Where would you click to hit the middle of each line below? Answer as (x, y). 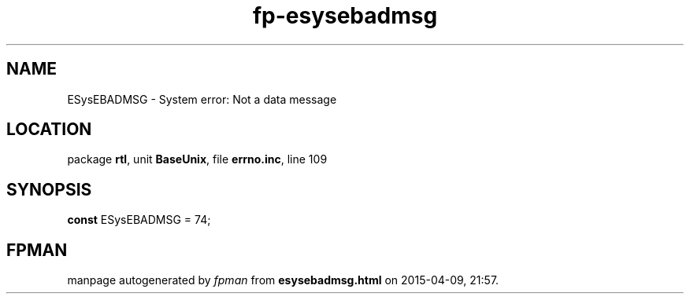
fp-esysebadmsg (345, 16)
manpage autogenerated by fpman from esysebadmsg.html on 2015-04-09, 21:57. (283, 280)
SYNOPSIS (49, 189)
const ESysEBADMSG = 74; (139, 220)
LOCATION (49, 130)
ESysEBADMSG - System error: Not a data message (202, 99)
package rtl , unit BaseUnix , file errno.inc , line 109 (197, 159)
